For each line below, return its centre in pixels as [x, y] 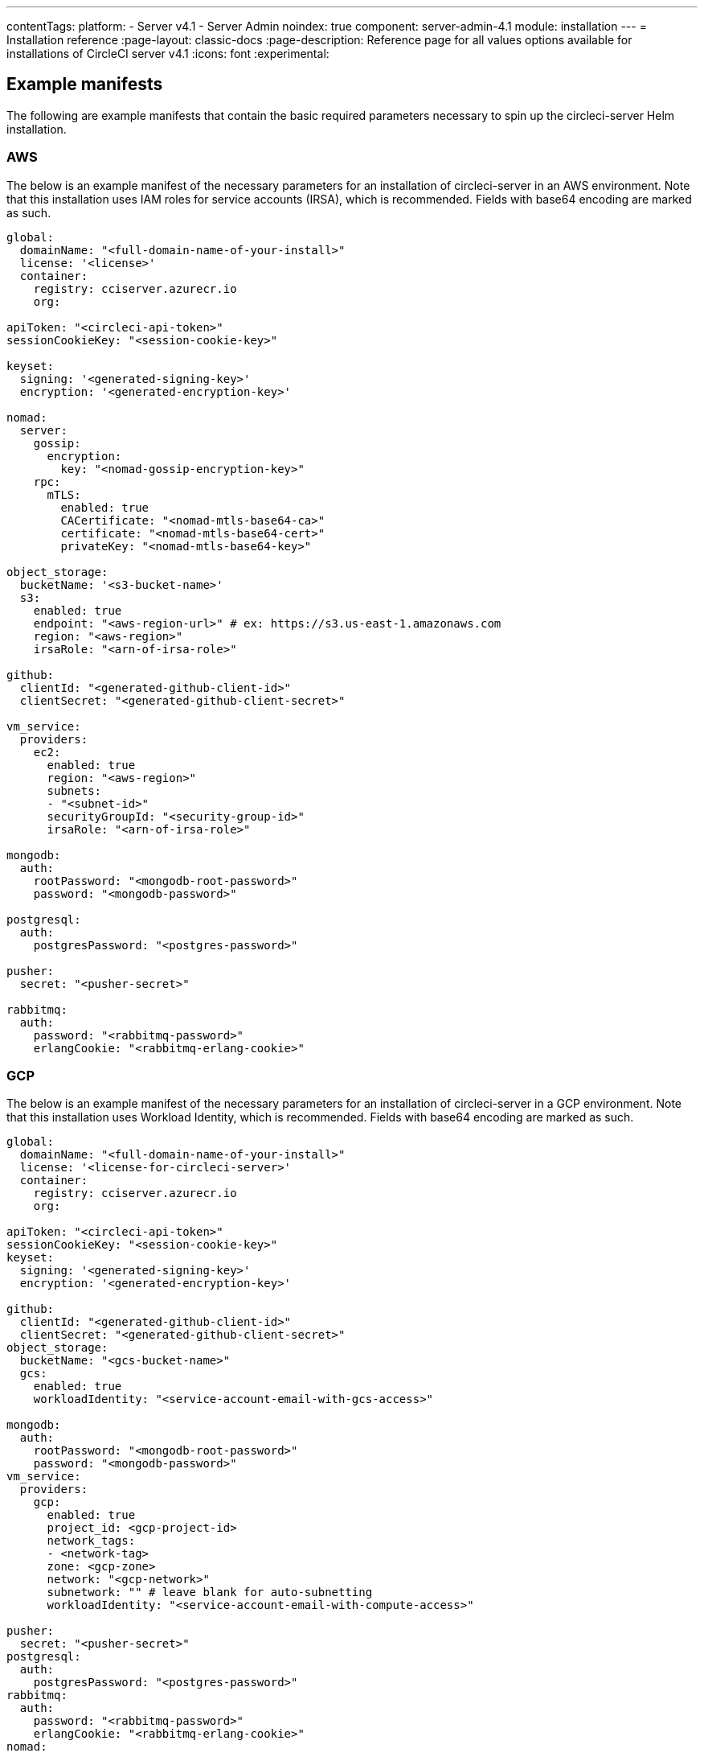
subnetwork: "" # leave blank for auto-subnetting [210, 1592]
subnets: [74, 790]
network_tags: [91, 1541]
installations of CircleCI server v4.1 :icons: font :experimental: [168, 53]
